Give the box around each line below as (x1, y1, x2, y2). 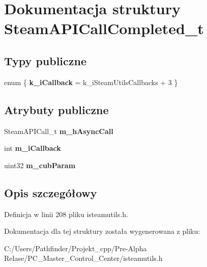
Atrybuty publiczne (4, 101, 109, 117)
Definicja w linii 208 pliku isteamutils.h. (4, 208, 128, 219)
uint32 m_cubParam (4, 159, 76, 170)
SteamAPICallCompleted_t (4, 18, 204, 39)
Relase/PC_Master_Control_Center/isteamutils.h (4, 253, 163, 263)
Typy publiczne (4, 52, 87, 68)
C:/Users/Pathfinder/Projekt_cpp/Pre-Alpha (4, 243, 147, 253)
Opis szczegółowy (4, 184, 97, 200)
